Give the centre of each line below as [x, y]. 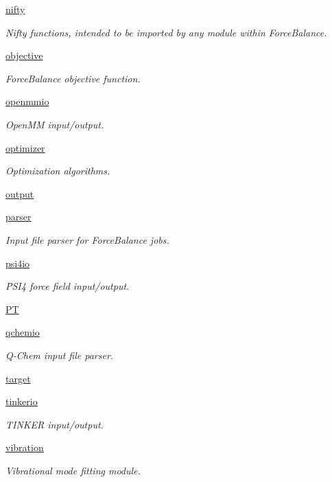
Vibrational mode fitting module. [73, 470]
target [18, 378]
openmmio [27, 101]
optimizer [25, 147]
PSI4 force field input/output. [68, 286]
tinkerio [22, 401]
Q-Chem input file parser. [60, 355]
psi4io [18, 263]
